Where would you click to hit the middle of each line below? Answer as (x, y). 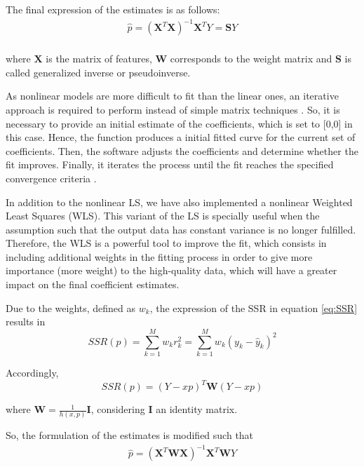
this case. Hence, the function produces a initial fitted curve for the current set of (181, 137)
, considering (118, 409)
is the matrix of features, (99, 59)
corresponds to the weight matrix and (251, 59)
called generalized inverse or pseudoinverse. (98, 72)
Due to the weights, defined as (71, 307)
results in (26, 322)
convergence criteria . (51, 178)
